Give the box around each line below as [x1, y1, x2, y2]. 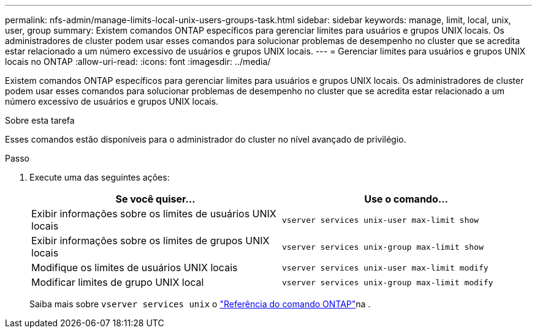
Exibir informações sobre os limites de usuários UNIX [31, 208, 276, 220]
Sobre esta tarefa [5, 115, 75, 125]
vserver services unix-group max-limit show [282, 242, 484, 252]
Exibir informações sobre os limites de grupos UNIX [31, 234, 270, 247]
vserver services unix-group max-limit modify [282, 277, 493, 287]
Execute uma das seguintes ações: [29, 172, 170, 182]
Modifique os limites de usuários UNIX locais [31, 261, 238, 274]
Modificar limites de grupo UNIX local [31, 276, 204, 288]
